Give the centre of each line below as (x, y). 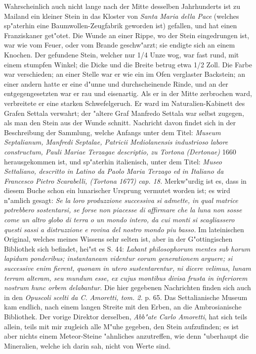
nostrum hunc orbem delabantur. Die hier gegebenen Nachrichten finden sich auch (128, 287)
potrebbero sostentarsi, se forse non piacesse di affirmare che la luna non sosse (123, 210)
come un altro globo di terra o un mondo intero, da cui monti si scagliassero (119, 220)
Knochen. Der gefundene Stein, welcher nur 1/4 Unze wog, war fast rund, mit (122, 54)
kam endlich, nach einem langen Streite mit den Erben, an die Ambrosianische (123, 307)
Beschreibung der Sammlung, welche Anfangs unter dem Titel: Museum (112, 132)
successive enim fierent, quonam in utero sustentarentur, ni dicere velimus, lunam (128, 268)
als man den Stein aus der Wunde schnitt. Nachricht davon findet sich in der (120, 123)
